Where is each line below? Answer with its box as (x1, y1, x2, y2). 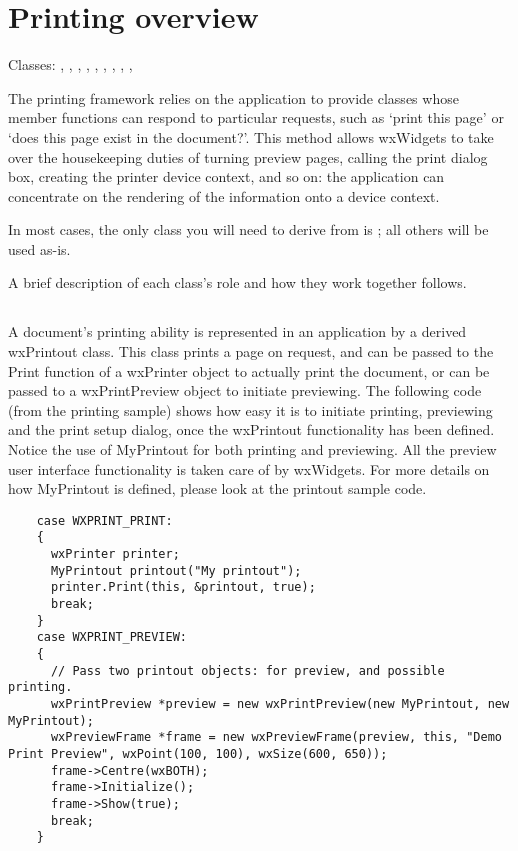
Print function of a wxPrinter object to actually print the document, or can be (8, 360, 490, 381)
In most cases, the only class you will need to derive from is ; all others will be (8, 219, 489, 240)
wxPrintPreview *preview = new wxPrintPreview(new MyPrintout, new (50, 697, 510, 712)
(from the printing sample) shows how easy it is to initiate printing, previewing (8, 399, 493, 420)
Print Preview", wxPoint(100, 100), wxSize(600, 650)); (8, 746, 388, 761)
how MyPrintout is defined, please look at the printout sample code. (8, 478, 427, 499)
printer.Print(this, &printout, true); (50, 580, 316, 595)
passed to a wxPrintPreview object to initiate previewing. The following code (8, 380, 482, 401)
